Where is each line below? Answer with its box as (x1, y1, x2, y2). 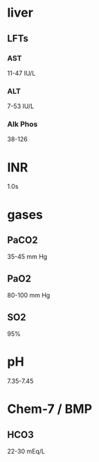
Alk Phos (7, 119, 38, 129)
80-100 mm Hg (7, 291, 51, 300)
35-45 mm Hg (7, 253, 48, 261)
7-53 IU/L (7, 102, 35, 110)
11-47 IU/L (7, 69, 36, 77)
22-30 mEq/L (7, 447, 45, 455)
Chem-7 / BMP (7, 401, 92, 417)
